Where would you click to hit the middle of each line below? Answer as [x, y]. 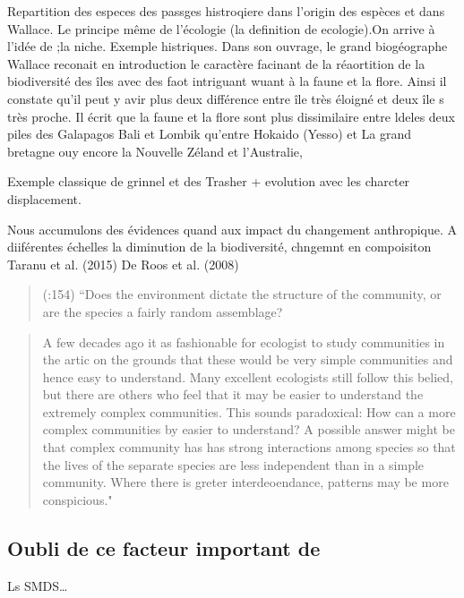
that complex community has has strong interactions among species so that [249, 447]
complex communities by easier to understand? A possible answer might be [249, 429]
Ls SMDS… [38, 585]
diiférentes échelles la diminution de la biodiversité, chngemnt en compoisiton [219, 247]
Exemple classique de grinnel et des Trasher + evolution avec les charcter [209, 181]
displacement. [44, 198]
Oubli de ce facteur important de [164, 547]
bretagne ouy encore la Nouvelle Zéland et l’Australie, [155, 151]
